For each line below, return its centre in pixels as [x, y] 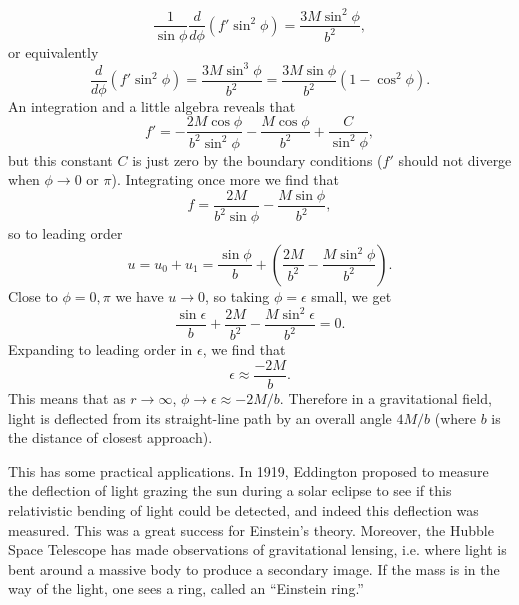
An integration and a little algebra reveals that [152, 105]
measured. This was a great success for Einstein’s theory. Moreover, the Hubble [251, 529]
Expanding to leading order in [100, 349]
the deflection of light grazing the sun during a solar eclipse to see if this [230, 490]
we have [139, 295]
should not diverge [455, 159]
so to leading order [65, 233]
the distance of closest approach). [110, 437]
